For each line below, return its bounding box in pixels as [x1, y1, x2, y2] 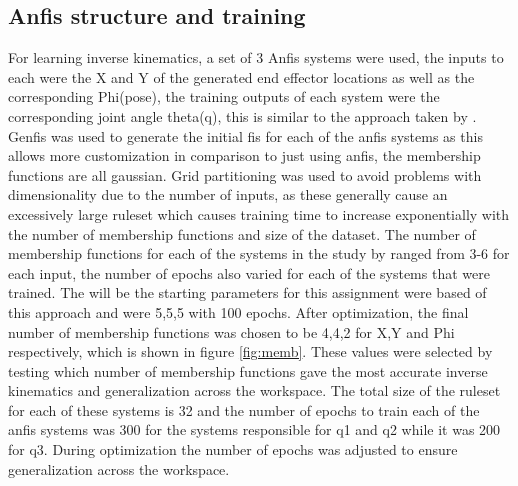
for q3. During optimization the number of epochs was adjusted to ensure [8, 439, 458, 460]
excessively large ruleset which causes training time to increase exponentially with [8, 203, 510, 224]
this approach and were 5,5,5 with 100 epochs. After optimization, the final [8, 301, 469, 322]
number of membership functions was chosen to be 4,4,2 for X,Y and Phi [8, 321, 455, 342]
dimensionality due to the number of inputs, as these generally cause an [8, 184, 448, 205]
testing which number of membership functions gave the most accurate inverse [8, 360, 488, 381]
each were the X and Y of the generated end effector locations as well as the [8, 66, 475, 87]
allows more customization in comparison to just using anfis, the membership [8, 145, 481, 166]
